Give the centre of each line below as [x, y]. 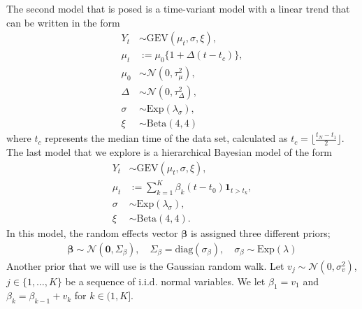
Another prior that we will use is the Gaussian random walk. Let [145, 265]
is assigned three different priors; [260, 233]
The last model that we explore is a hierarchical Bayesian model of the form [169, 152]
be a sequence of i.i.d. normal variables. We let [165, 281]
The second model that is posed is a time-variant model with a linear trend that [178, 8]
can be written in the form [63, 22]
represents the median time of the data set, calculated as [166, 138]
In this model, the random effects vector [92, 233]
